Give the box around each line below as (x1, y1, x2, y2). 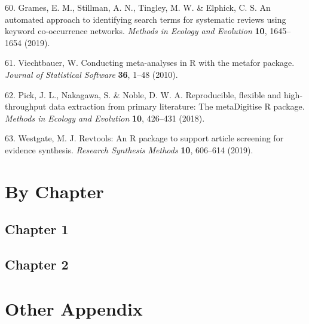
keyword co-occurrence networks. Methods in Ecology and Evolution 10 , (5, 25, 267, 37)
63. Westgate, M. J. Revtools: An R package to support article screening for (5, 132, 284, 144)
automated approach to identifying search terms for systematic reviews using (5, 13, 286, 25)
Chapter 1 (5, 220, 69, 238)
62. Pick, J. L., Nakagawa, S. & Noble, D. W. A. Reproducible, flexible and (5, 88, 282, 101)
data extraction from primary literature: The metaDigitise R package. (48, 100, 305, 113)
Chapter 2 (5, 255, 69, 274)
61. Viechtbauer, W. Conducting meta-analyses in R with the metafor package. (5, 56, 295, 69)
